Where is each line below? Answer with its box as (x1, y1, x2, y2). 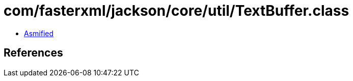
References (4, 46, 63, 60)
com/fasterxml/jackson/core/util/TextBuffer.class (4, 2, 349, 19)
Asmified (24, 29, 54, 38)
